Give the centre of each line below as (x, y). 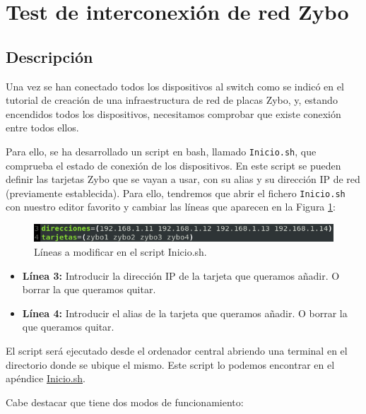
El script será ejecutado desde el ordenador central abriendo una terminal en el (177, 350)
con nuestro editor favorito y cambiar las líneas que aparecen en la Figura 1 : (171, 207)
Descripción (49, 56)
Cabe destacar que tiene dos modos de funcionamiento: (125, 402)
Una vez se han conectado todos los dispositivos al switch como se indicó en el (175, 86)
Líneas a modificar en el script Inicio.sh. (120, 251)
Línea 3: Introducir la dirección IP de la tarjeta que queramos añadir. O (181, 275)
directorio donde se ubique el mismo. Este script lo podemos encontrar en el (170, 364)
